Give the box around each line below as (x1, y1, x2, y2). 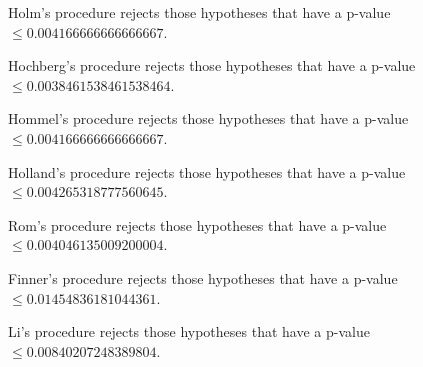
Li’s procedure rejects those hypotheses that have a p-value (8, 321, 370, 342)
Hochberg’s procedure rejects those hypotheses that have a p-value (8, 55, 416, 76)
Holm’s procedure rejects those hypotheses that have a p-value (8, 2, 391, 22)
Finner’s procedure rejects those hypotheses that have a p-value (8, 267, 398, 288)
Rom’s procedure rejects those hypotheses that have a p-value (8, 214, 387, 235)
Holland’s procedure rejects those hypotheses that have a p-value (8, 161, 406, 182)
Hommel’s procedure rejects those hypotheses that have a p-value (8, 108, 409, 129)
